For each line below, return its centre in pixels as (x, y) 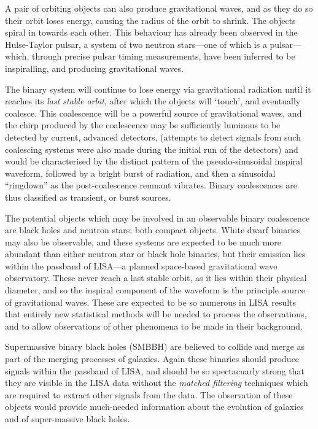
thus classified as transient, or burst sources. (88, 197)
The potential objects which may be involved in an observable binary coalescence (157, 218)
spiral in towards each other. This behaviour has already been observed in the (151, 32)
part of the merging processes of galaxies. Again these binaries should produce (152, 359)
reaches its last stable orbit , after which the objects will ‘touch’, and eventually (153, 101)
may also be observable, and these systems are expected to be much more (143, 242)
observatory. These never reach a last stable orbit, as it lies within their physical (156, 278)
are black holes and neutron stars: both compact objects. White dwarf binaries (153, 230)
